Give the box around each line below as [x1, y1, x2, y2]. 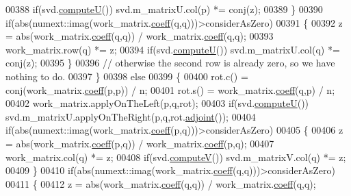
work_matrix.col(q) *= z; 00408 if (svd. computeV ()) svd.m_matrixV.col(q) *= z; [5, 149, 346, 164]
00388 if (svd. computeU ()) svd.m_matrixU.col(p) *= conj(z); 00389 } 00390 [5, 2, 323, 16]
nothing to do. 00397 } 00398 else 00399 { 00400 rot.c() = [5, 69, 248, 83]
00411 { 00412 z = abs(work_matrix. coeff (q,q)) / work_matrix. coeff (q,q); [5, 176, 316, 191]
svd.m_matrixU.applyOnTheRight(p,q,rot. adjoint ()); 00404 [5, 109, 256, 123]
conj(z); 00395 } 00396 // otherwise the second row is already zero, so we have [5, 56, 335, 70]
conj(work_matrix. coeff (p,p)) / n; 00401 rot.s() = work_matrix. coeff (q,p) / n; [5, 82, 335, 97]
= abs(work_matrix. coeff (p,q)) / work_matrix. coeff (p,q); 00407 [5, 136, 274, 150]
